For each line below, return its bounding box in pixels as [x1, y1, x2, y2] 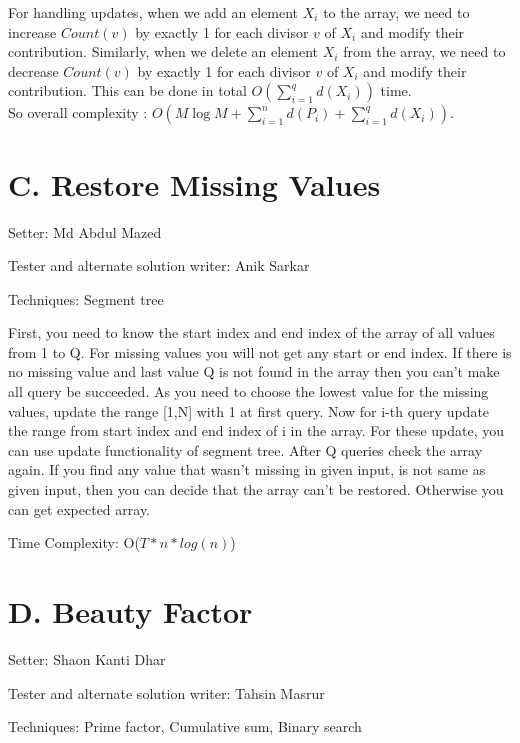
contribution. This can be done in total [8, 80, 247, 101]
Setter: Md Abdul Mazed [8, 221, 162, 242]
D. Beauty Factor [8, 591, 253, 631]
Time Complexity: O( [8, 532, 140, 553]
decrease [8, 60, 59, 81]
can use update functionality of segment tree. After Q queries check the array [8, 439, 483, 460]
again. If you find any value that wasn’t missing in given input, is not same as [8, 459, 486, 480]
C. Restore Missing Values [8, 163, 381, 204]
